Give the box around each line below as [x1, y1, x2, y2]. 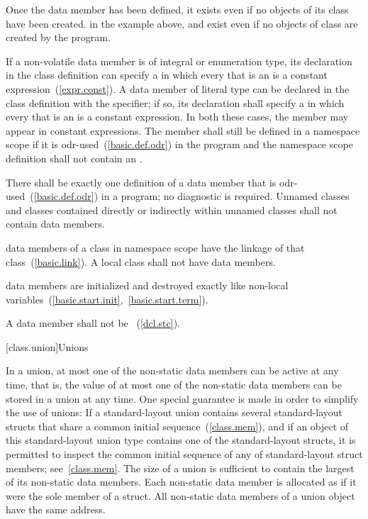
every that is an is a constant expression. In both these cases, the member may [6, 109, 349, 124]
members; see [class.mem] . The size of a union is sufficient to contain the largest [6, 460, 355, 475]
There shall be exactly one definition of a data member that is [6, 174, 277, 189]
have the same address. [6, 502, 106, 517]
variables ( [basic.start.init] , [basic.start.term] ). [6, 291, 208, 306]
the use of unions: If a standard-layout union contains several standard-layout [6, 405, 343, 420]
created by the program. [6, 30, 111, 45]
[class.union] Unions [6, 339, 89, 354]
